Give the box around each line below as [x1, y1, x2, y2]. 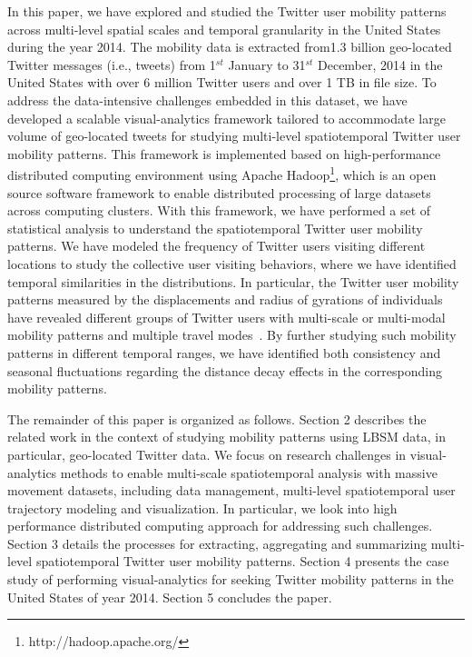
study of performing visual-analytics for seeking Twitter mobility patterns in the [7, 570, 454, 589]
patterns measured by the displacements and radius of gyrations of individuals [7, 290, 443, 309]
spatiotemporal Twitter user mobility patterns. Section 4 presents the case [35, 552, 449, 571]
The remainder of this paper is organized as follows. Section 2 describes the [7, 409, 427, 428]
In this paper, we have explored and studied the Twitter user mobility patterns [7, 2, 447, 20]
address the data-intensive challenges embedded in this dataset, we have [7, 90, 408, 109]
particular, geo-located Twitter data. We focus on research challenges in [7, 444, 407, 463]
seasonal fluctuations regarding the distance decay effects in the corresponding [7, 361, 442, 380]
